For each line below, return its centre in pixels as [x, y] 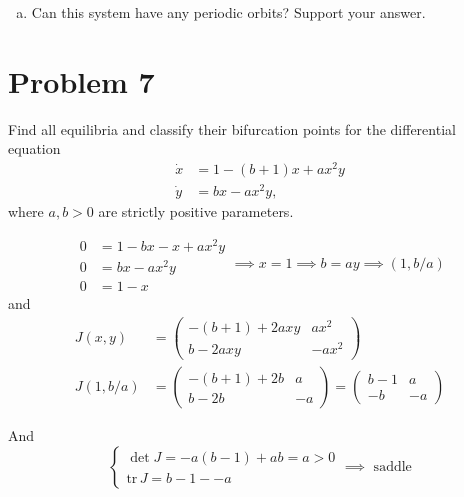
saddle [392, 466]
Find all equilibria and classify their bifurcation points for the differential [232, 128]
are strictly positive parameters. [196, 211]
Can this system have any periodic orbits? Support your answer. [228, 12]
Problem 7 [81, 80]
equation [34, 148]
